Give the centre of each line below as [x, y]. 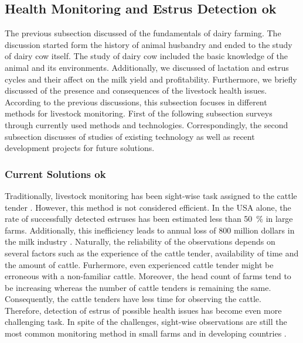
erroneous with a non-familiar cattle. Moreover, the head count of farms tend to [148, 276]
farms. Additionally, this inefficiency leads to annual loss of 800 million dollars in [150, 230]
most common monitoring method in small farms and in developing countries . [146, 333]
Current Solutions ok [55, 174]
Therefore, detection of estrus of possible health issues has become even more [143, 310]
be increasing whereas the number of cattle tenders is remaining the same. [138, 287]
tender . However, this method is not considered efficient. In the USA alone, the [148, 207]
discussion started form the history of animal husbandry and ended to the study [149, 44]
